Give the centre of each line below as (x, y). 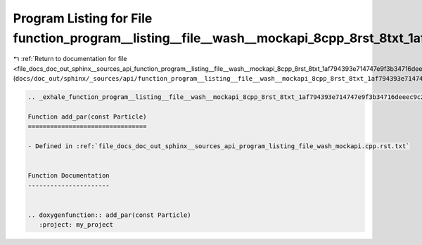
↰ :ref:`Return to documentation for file (70, 59)
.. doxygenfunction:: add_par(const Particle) (109, 215)
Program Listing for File (83, 18)
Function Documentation (69, 176)
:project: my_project (76, 225)
